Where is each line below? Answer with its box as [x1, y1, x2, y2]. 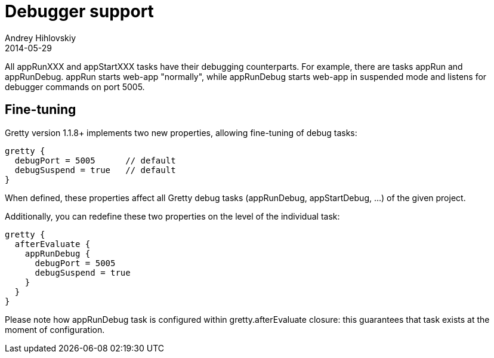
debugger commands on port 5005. [5, 81, 145, 92]
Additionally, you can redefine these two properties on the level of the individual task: [5, 211, 340, 221]
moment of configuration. [5, 324, 105, 335]
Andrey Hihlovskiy [5, 32, 76, 43]
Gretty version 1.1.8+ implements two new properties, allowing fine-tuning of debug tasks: [5, 127, 357, 138]
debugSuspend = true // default [14, 165, 176, 175]
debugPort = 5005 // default [14, 155, 176, 165]
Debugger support [5, 1, 154, 21]
